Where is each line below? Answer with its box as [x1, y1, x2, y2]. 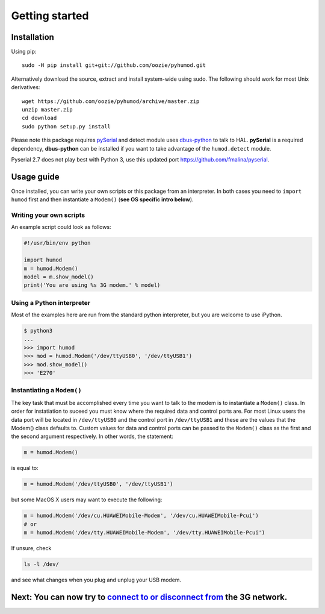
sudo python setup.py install [22, 123, 111, 130]
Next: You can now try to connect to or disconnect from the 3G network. [11, 592, 288, 602]
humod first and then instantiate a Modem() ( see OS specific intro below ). [11, 196, 194, 203]
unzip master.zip [22, 106, 73, 113]
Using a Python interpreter [11, 298, 90, 307]
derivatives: [11, 84, 40, 91]
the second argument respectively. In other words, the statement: [11, 433, 174, 440]
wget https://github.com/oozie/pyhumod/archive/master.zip [22, 98, 200, 105]
